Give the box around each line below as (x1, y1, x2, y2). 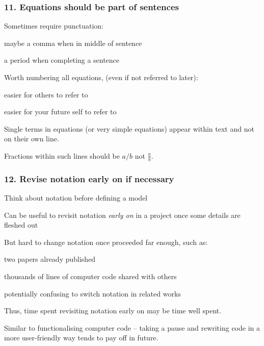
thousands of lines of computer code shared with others (4, 270, 177, 281)
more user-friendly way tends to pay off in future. (4, 332, 159, 343)
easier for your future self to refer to (4, 106, 117, 117)
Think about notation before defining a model (4, 192, 148, 203)
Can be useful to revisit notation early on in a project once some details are (4, 209, 241, 220)
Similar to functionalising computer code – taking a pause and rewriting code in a (4, 322, 260, 333)
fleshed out (4, 219, 38, 230)
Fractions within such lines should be (4, 150, 120, 161)
